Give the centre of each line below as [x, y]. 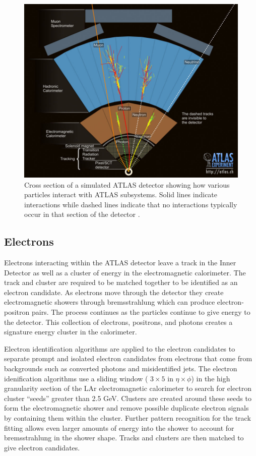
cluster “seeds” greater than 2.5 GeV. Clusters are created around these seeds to [128, 398]
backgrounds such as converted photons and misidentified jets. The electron [121, 368]
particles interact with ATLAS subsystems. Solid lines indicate [121, 194]
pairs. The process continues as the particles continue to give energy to [141, 312]
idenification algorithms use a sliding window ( [76, 378]
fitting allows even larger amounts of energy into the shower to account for [119, 427]
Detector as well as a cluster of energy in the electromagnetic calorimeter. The [125, 272]
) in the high [211, 378]
